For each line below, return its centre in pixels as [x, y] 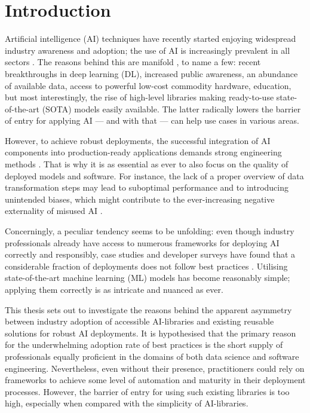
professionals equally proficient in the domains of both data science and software [152, 356]
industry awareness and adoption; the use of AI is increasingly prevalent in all [148, 50]
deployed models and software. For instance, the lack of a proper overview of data [154, 175]
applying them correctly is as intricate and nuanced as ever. [114, 289]
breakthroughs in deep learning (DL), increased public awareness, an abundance [151, 73]
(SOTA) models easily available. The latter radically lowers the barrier [171, 108]
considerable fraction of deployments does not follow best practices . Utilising [146, 266]
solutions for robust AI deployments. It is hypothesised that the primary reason [151, 333]
